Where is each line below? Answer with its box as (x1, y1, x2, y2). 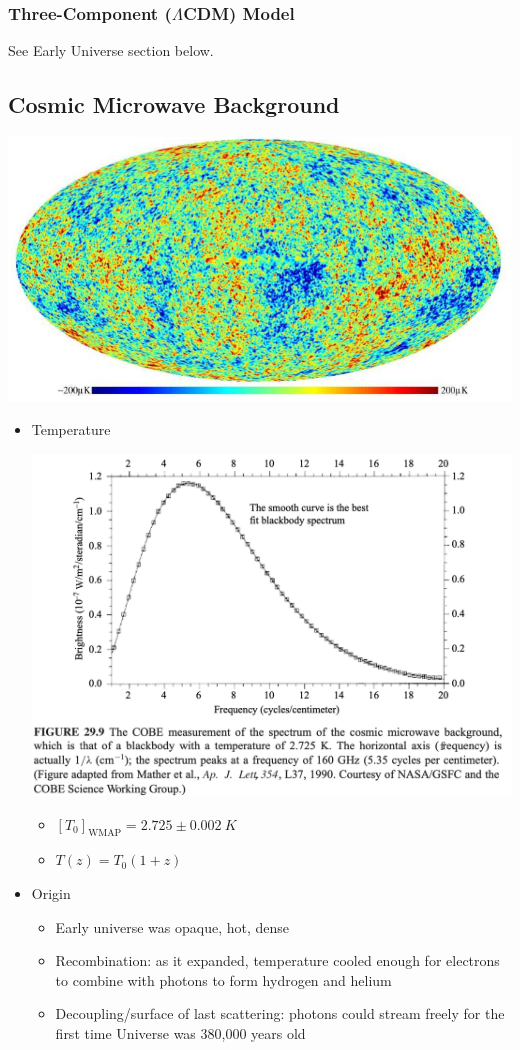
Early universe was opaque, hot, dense (55, 916, 290, 937)
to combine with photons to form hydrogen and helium (55, 969, 392, 990)
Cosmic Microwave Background (8, 89, 340, 120)
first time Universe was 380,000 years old (55, 1023, 306, 1043)
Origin (31, 883, 71, 904)
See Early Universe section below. (8, 40, 214, 61)
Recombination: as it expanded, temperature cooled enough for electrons (55, 950, 500, 971)
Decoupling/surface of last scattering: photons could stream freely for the (55, 1003, 505, 1024)
